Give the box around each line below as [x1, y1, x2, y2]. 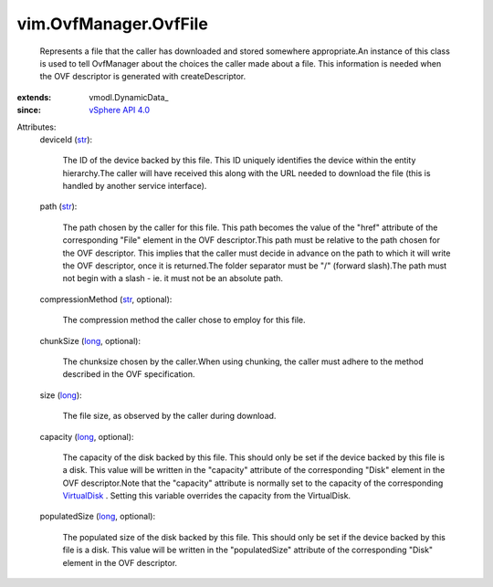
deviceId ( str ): [39, 133, 93, 145]
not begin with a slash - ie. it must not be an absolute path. [62, 273, 283, 284]
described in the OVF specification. [62, 369, 195, 380]
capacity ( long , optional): [39, 431, 134, 442]
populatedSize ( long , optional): [39, 511, 155, 522]
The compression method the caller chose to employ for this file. [62, 315, 306, 326]
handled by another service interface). [62, 181, 207, 192]
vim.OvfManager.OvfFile [16, 14, 209, 34]
